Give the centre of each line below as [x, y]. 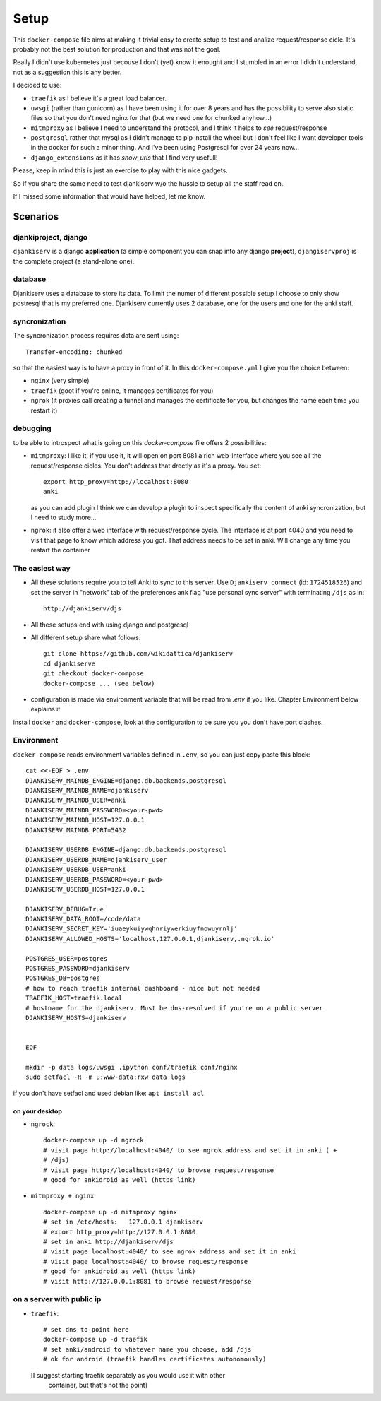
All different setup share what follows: [86, 637]
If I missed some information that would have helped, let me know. [109, 196]
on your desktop [38, 1111]
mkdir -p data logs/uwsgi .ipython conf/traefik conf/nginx [132, 1067]
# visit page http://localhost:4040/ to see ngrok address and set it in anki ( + [190, 1150]
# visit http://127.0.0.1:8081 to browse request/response [147, 1281]
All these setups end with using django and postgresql [110, 625]
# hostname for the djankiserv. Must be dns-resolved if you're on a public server [175, 1008]
